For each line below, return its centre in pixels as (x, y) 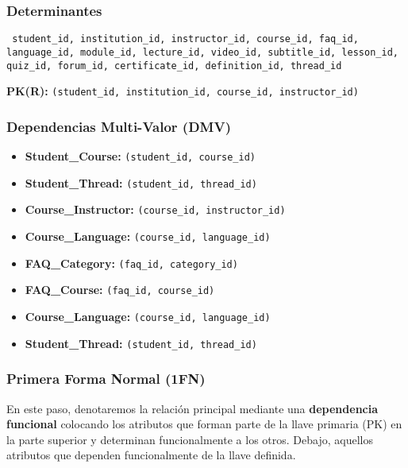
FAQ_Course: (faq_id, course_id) (120, 290)
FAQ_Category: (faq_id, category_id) (131, 263)
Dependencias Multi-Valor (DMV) (119, 126)
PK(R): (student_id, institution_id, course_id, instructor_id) (183, 91)
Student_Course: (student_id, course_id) (140, 156)
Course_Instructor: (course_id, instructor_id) (155, 209)
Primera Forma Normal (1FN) (106, 379)
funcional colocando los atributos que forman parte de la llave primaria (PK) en (204, 424)
